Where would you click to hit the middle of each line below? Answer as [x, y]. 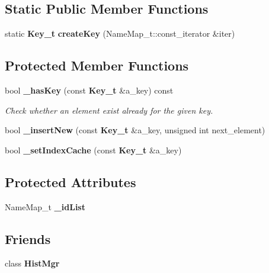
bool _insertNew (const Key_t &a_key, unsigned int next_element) [135, 130]
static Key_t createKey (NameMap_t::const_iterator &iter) [120, 33]
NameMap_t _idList [45, 206]
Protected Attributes [71, 182]
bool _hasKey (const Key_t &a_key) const [89, 90]
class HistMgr [32, 263]
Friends [28, 238]
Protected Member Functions [97, 65]
